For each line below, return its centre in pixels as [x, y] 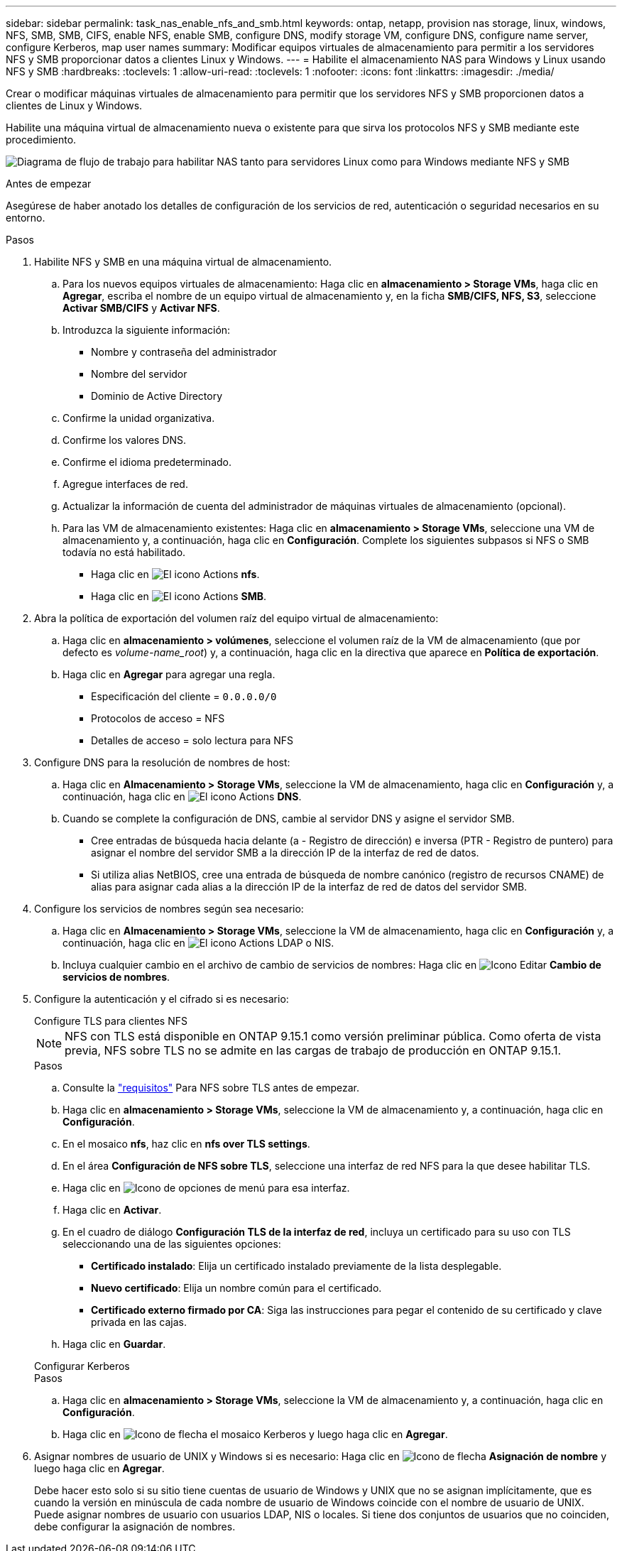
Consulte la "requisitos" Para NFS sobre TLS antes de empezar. [211, 1088]
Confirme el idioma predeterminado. [147, 462]
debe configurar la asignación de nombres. [135, 1526]
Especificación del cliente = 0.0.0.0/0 [184, 696]
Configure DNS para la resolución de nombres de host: [162, 762]
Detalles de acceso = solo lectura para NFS [192, 740]
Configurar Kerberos [82, 1366]
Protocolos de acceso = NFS [158, 718]
